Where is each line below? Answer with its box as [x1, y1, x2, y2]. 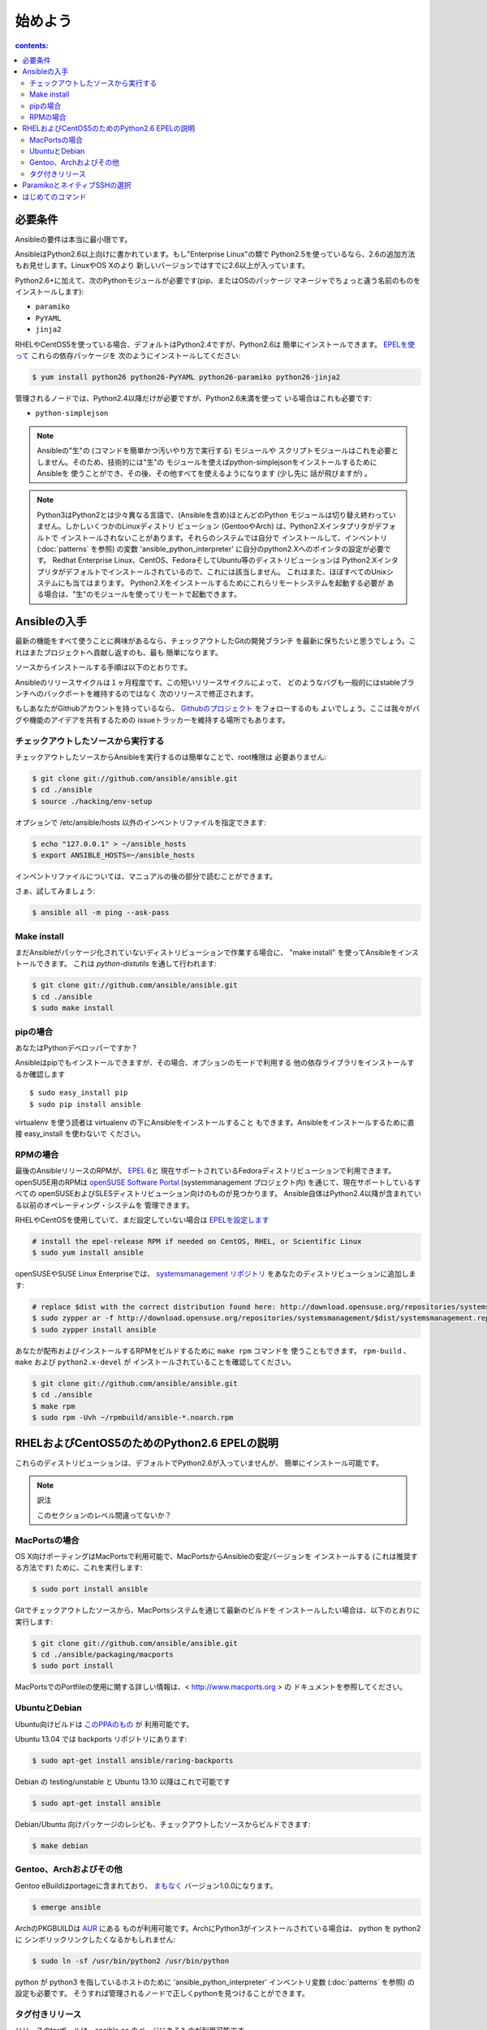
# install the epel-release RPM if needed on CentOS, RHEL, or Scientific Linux [32, 1237, 362, 1246]
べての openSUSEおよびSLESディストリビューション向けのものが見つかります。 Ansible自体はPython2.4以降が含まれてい [15, 1189, 421, 1199]
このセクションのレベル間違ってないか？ [37, 1510, 172, 1520]
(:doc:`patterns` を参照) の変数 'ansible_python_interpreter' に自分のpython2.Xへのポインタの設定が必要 [37, 544, 385, 554]
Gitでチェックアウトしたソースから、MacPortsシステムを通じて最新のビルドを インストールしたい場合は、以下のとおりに [15, 1605, 421, 1615]
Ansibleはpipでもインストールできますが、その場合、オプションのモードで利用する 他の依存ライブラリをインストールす [15, 1058, 415, 1068]
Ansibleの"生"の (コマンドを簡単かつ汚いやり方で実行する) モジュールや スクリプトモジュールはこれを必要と [37, 446, 399, 456]
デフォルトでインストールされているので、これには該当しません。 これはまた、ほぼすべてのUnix [65, 567, 387, 577]
